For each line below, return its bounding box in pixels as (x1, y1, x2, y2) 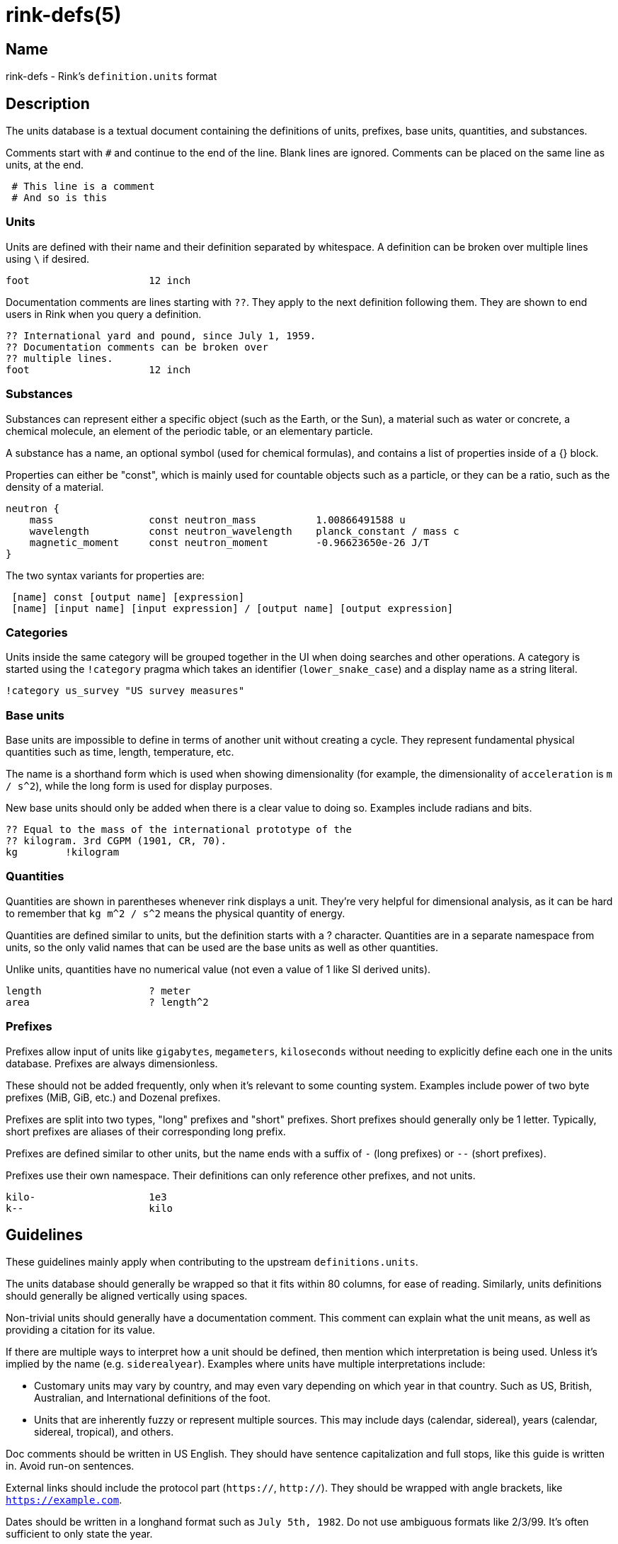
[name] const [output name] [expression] (11, 591, 245, 603)
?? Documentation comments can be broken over (6, 341, 268, 353)
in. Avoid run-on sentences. (6, 1460, 135, 1472)
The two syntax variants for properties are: (6, 569, 205, 581)
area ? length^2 (6, 996, 209, 1008)
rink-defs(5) (6, 3, 122, 27)
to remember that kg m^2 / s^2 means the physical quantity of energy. (6, 907, 345, 919)
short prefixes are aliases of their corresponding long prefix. (6, 1125, 286, 1137)
